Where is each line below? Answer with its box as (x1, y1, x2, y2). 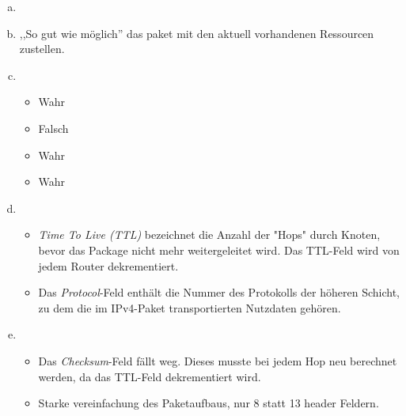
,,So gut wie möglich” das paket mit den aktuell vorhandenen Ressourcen (19, 25, 374, 41)
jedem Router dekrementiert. (38, 257, 179, 274)
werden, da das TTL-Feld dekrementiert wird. (38, 368, 261, 384)
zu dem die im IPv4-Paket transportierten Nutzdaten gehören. (38, 299, 341, 316)
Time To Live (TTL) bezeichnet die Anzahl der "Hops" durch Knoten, (38, 226, 381, 243)
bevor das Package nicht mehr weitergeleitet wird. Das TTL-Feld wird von (38, 241, 400, 258)
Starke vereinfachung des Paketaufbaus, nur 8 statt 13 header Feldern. (38, 395, 379, 411)
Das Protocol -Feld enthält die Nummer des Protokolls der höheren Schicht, (38, 284, 400, 301)
